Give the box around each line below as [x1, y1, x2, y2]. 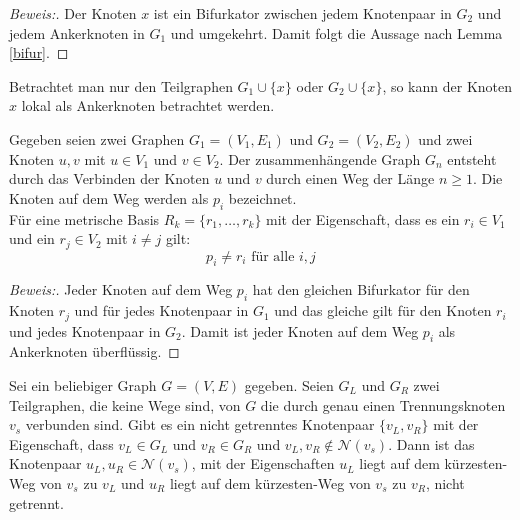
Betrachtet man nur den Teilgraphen [9, 75, 233, 96]
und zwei [418, 128, 473, 149]
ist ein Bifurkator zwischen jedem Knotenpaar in [153, 3, 452, 23]
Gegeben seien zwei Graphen [9, 128, 185, 149]
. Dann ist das [388, 433, 475, 454]
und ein [9, 228, 55, 249]
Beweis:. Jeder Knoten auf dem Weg [9, 279, 233, 300]
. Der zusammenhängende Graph [219, 148, 421, 169]
